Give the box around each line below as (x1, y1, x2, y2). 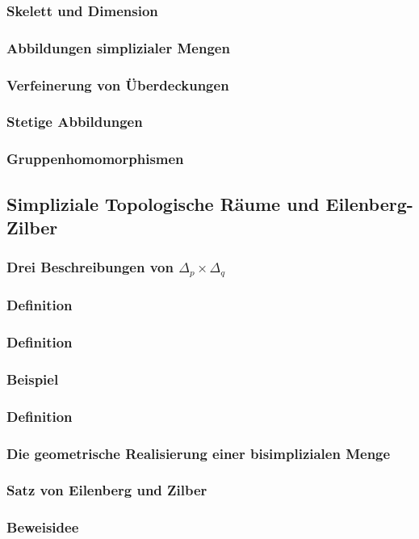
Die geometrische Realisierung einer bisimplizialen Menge (6, 443, 391, 463)
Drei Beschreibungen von (6, 257, 174, 277)
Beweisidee (6, 517, 79, 537)
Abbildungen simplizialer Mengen (6, 37, 230, 57)
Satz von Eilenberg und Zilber (6, 480, 207, 500)
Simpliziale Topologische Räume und (6, 191, 320, 216)
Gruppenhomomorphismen (6, 149, 184, 169)
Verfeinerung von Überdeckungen (6, 74, 229, 95)
